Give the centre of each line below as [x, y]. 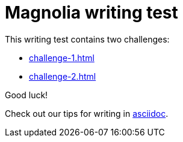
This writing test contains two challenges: [87, 39]
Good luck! [26, 95]
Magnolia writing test [91, 13]
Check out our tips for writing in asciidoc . [87, 113]
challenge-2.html [63, 76]
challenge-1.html [62, 58]
